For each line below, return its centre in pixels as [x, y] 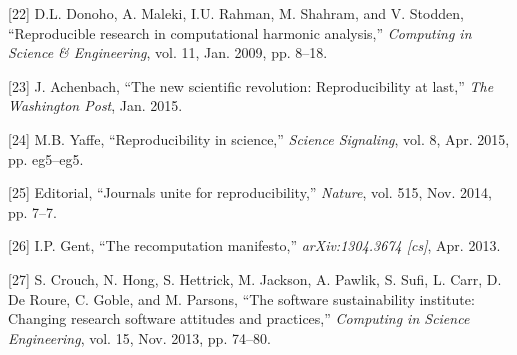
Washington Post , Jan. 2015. [95, 105]
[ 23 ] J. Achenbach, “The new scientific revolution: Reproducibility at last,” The [251, 85]
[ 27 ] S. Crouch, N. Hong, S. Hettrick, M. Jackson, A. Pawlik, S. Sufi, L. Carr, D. [255, 278]
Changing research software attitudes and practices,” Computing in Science [239, 318]
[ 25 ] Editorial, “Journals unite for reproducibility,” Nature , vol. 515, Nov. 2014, [250, 192]
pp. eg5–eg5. [46, 158]
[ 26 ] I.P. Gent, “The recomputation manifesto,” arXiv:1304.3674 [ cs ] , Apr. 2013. [254, 245]
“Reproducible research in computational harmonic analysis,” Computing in [240, 32]
